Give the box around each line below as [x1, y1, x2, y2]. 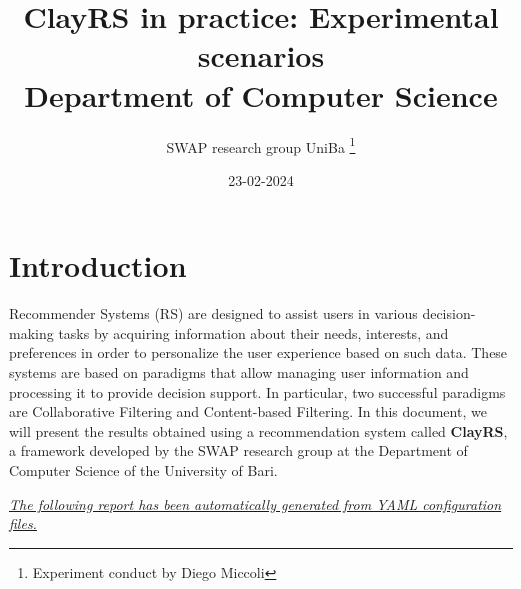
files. [9, 513, 37, 534]
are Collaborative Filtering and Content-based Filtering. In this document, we [9, 401, 487, 422]
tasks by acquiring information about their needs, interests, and [58, 322, 449, 343]
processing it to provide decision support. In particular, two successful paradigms [9, 381, 506, 402]
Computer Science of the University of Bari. [9, 460, 278, 481]
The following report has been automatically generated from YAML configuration [9, 493, 502, 514]
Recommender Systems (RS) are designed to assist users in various [9, 303, 418, 324]
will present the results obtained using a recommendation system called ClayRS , [9, 420, 508, 441]
